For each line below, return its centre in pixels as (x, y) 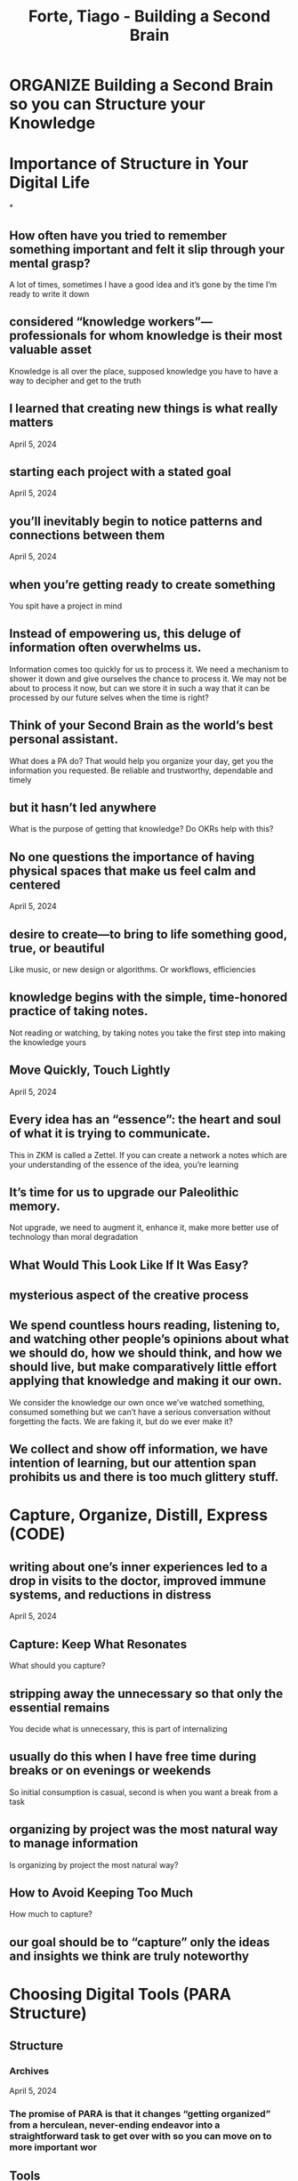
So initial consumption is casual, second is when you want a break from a (144, 1792)
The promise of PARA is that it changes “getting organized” (140, 2113)
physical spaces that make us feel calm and (133, 870)
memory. (35, 1206)
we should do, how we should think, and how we (146, 1353)
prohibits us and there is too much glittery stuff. (144, 1477)
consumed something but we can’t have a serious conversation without (140, 1412)
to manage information (74, 1843)
